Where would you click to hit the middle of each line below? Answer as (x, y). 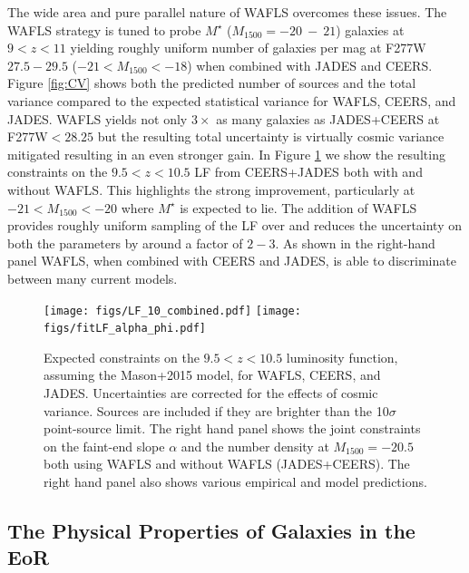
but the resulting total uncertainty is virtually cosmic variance (271, 136)
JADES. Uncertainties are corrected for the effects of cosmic (211, 393)
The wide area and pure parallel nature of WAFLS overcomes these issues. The (227, 12)
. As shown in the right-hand (355, 243)
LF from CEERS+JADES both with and (308, 172)
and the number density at (255, 446)
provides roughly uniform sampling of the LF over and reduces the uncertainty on (235, 225)
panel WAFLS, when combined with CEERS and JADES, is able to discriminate (232, 261)
